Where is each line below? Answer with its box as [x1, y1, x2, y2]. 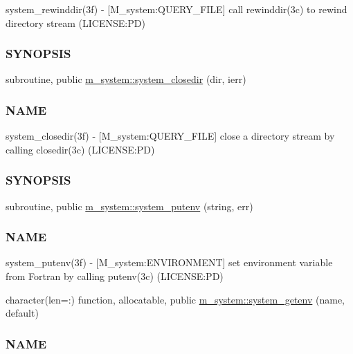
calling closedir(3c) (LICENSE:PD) [6, 142, 155, 156]
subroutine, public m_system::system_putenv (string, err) [6, 198, 253, 213]
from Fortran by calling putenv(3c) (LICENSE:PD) [6, 269, 224, 283]
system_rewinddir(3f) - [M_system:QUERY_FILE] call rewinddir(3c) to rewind [6, 2, 347, 16]
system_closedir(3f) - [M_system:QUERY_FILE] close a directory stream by [6, 129, 335, 143]
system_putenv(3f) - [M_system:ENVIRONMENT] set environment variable [6, 255, 333, 270]
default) [6, 306, 39, 320]
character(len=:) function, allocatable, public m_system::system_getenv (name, [6, 292, 345, 306]
